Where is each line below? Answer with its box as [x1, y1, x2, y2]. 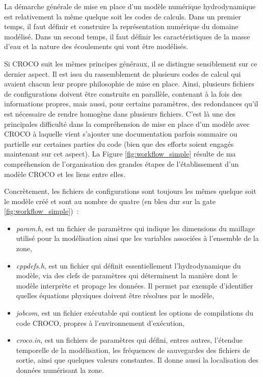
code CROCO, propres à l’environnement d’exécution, [16, 317, 185, 328]
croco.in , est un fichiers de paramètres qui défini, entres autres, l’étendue [16, 335, 243, 345]
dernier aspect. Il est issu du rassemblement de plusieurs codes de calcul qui [4, 68, 241, 79]
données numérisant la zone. [16, 365, 104, 375]
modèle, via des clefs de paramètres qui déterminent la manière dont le [16, 270, 238, 281]
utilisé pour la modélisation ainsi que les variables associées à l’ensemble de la [16, 233, 259, 243]
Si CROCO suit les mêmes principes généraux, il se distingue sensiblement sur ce [4, 58, 257, 69]
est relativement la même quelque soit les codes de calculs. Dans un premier [4, 11, 241, 21]
